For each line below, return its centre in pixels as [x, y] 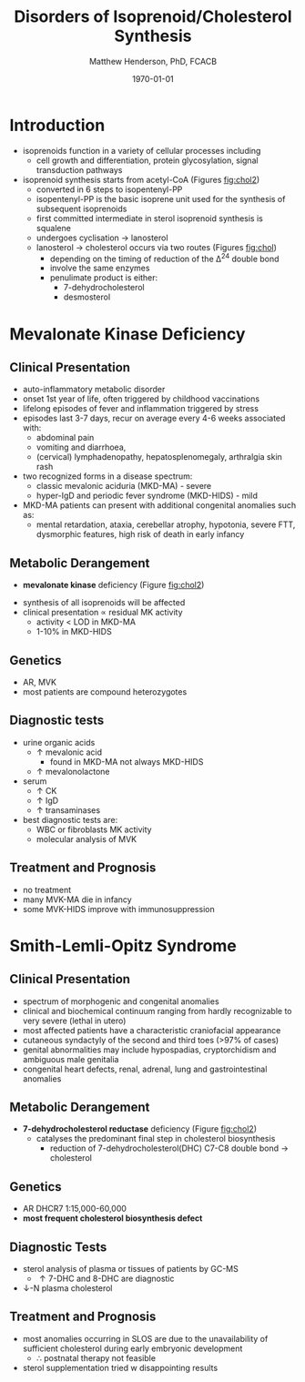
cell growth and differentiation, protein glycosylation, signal [147, 160]
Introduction [57, 125]
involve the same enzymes [100, 268]
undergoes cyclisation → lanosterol [102, 238]
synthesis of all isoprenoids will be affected [104, 603]
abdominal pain [65, 438]
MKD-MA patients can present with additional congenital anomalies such [159, 505]
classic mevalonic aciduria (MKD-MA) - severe [124, 486]
